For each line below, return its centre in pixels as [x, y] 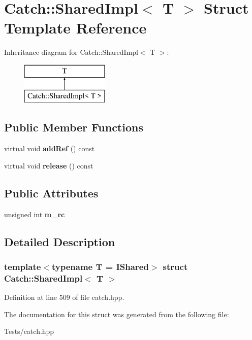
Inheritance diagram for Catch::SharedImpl [71, 52]
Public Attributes [51, 193]
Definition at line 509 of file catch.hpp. [64, 297]
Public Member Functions [74, 127]
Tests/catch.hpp [29, 331]
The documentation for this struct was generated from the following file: [117, 314]
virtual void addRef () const [50, 148]
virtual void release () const [49, 165]
